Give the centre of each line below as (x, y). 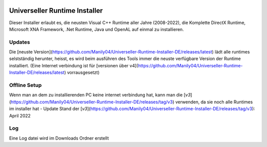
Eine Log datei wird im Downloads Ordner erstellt (59, 138)
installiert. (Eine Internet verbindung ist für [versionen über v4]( (74, 65)
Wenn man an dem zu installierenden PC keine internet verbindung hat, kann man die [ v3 (100, 95)
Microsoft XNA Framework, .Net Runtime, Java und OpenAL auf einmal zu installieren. (96, 29)
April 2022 (20, 116)
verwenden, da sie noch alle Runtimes (214, 102)
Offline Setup (25, 85)
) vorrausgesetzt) (82, 73)
